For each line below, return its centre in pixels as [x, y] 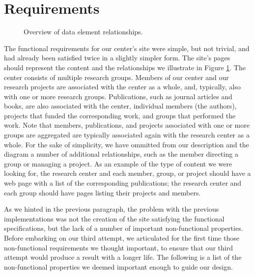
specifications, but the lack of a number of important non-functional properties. [124, 228]
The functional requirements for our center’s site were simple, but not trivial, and [127, 48]
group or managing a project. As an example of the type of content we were [118, 163]
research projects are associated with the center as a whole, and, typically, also [122, 87]
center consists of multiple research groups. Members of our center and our [116, 77]
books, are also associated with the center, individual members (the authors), [120, 106]
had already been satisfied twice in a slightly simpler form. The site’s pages [117, 58]
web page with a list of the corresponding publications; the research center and [123, 183]
